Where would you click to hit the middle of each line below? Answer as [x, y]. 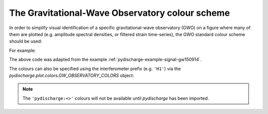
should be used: [26, 41]
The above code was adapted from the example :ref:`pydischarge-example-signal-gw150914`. [105, 60]
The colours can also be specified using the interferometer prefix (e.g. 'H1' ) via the [95, 69]
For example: [23, 50]
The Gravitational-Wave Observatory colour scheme [120, 13]
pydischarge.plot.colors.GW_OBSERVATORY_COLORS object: [71, 75]
